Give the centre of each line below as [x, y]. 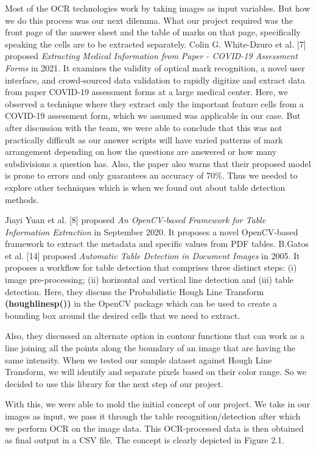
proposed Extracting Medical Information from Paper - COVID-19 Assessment [151, 56]
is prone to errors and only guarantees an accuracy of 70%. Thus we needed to [151, 175]
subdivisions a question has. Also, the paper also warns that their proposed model [158, 163]
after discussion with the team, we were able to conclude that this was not [144, 127]
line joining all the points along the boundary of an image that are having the [150, 348]
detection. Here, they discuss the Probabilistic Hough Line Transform [135, 291]
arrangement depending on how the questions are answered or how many [141, 152]
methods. [22, 199]
